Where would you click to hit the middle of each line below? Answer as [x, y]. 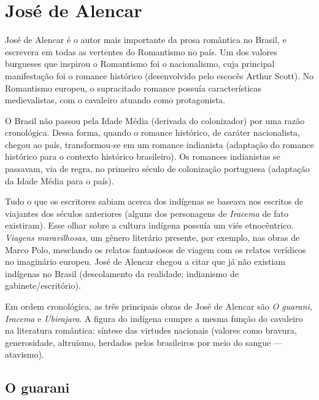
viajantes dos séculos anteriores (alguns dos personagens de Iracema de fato [147, 213]
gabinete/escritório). [43, 285]
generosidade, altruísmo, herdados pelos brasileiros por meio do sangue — [144, 342]
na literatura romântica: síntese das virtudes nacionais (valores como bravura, [151, 330]
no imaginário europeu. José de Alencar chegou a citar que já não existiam [145, 261]
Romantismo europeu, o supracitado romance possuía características [133, 88]
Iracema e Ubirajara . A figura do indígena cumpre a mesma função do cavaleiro [154, 318]
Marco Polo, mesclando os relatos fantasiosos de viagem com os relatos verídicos [156, 249]
